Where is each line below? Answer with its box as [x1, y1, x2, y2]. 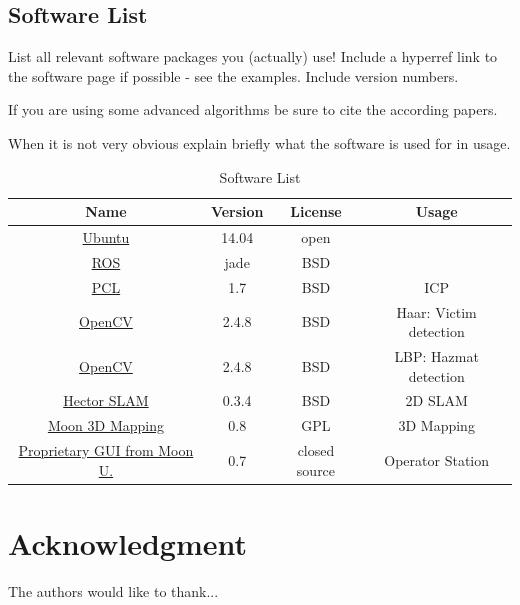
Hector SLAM [63, 390, 149, 411]
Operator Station [384, 449, 490, 470]
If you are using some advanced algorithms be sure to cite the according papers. [8, 99, 498, 120]
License [290, 201, 342, 222]
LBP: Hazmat [394, 345, 479, 366]
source [296, 459, 336, 480]
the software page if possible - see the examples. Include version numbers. [8, 65, 459, 86]
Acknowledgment [8, 522, 247, 563]
